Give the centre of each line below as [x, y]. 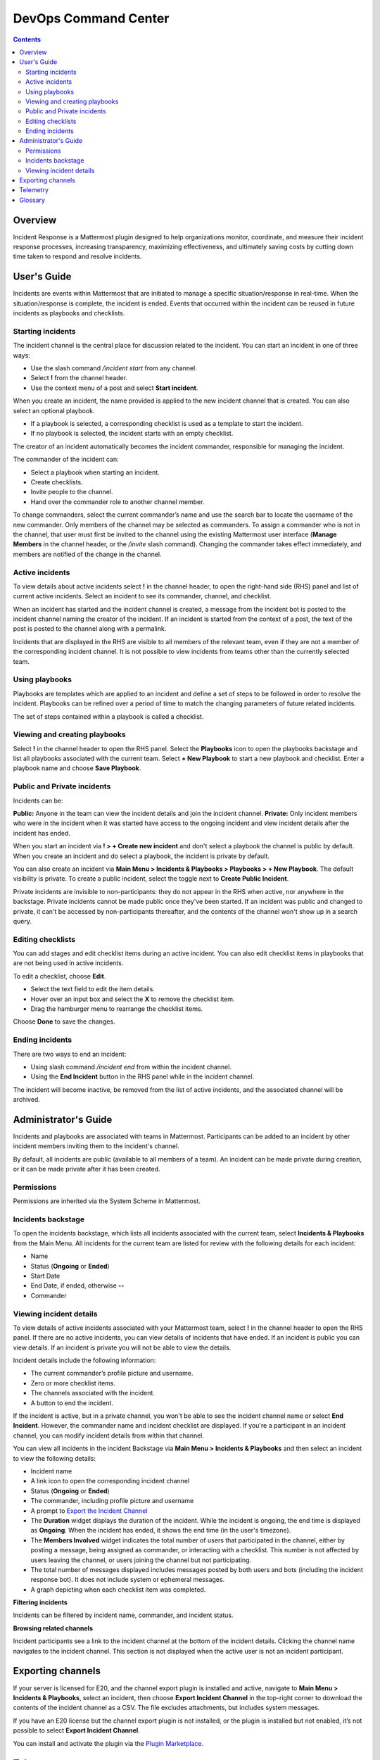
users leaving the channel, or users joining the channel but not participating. [141, 1560]
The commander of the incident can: [66, 459]
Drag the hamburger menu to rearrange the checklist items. [117, 1008]
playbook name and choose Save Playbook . [77, 768]
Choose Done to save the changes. [64, 1022]
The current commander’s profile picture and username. [112, 1374]
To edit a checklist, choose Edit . [59, 976]
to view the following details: [55, 1458]
